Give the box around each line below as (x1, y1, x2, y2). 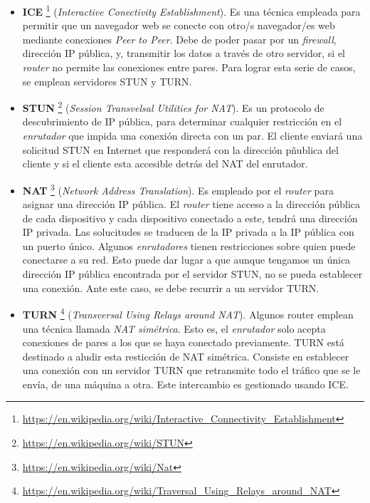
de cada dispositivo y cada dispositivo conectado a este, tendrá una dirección (22, 210, 358, 225)
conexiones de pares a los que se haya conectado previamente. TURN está (22, 335, 344, 350)
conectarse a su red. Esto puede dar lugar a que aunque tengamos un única (22, 252, 351, 267)
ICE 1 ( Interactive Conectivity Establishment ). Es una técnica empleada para (22, 2, 361, 19)
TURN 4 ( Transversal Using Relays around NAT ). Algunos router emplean (22, 305, 354, 321)
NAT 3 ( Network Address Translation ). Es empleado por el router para (22, 180, 334, 197)
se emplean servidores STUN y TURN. (22, 73, 192, 88)
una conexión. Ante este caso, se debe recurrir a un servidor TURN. (22, 280, 319, 295)
